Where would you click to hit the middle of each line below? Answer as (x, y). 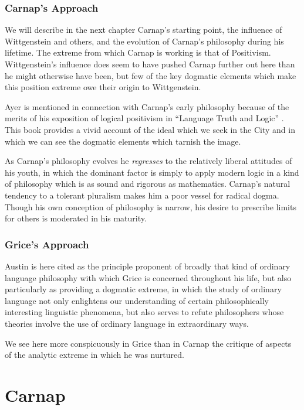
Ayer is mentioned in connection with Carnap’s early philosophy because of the (147, 106)
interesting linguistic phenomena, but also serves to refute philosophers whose (144, 312)
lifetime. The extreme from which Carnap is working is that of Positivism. (138, 52)
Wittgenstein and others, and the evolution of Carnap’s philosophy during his (144, 41)
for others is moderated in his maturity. (76, 218)
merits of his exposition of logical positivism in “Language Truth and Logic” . (144, 118)
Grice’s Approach (47, 244)
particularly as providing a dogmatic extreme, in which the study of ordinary (143, 289)
